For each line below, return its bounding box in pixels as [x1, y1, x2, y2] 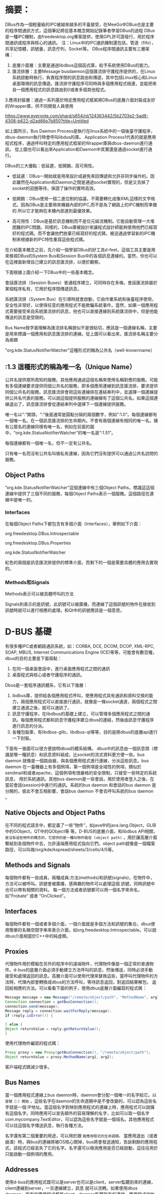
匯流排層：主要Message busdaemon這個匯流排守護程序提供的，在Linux [12, 68, 156, 74]
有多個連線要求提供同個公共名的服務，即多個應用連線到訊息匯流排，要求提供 [5, 383, 158, 389]
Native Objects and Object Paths [5, 809, 105, 817]
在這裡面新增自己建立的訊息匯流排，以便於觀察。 [5, 259, 103, 265]
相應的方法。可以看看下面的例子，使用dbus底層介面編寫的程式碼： [13, 985, 147, 991]
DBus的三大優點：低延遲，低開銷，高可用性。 [5, 163, 97, 169]
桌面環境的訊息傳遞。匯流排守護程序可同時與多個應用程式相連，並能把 [12, 80, 153, 86]
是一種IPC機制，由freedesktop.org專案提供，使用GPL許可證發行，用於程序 [5, 34, 155, 39]
